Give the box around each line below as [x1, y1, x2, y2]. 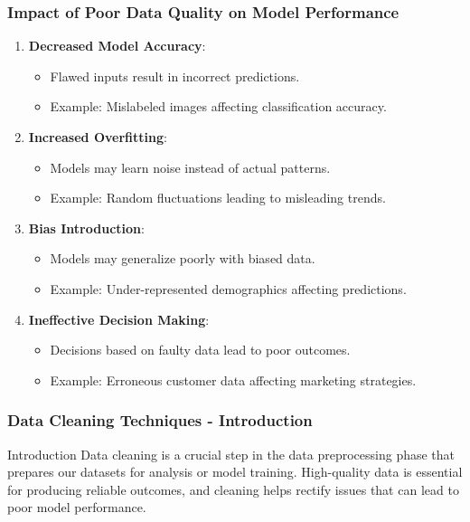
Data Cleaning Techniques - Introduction [7, 409, 313, 432]
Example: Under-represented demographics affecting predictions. [50, 279, 407, 298]
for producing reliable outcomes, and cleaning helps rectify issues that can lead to [7, 479, 459, 498]
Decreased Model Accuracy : [28, 36, 206, 55]
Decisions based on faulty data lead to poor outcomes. [50, 340, 351, 359]
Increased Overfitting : [28, 128, 167, 146]
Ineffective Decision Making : [28, 309, 210, 328]
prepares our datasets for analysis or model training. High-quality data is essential [7, 462, 463, 481]
